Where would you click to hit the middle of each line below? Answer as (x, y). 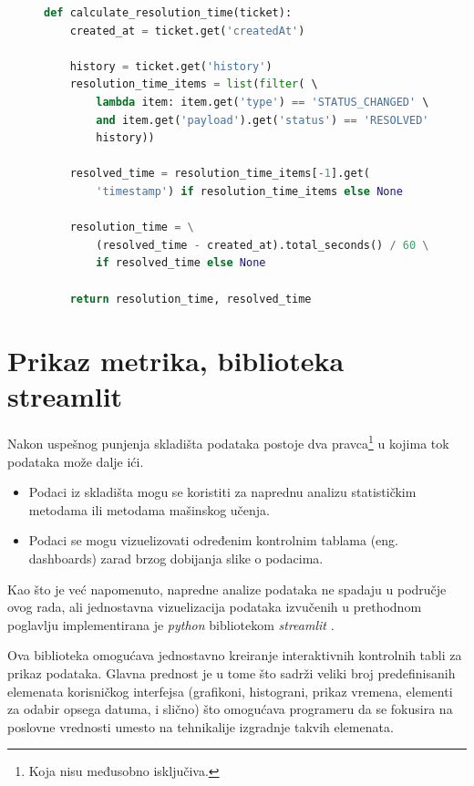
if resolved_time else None (181, 263)
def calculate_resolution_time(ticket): (168, 13)
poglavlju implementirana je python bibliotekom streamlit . (171, 624)
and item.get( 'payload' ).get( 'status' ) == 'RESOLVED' (263, 120)
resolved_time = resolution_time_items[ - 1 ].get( (220, 174)
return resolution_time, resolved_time (191, 299)
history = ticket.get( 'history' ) (171, 66)
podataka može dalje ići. (76, 461)
